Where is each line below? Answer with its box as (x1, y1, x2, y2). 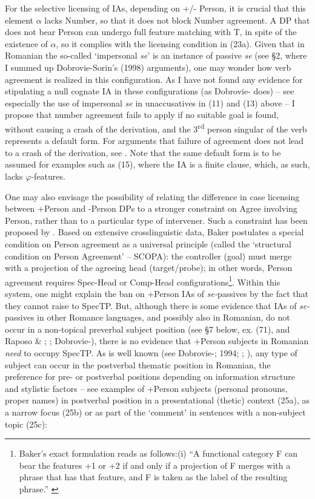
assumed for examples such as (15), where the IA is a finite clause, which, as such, (5, 158, 310, 171)
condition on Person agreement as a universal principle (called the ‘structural (5, 237, 291, 250)
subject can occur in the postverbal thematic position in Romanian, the (5, 358, 271, 371)
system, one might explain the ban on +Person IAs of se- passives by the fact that (5, 287, 308, 299)
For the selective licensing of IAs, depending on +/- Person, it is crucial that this (5, 2, 306, 14)
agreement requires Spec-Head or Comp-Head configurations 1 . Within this (5, 273, 280, 288)
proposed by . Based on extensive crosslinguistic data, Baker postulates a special (5, 226, 304, 238)
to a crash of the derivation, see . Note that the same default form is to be (5, 146, 281, 158)
